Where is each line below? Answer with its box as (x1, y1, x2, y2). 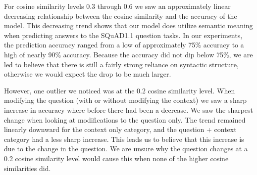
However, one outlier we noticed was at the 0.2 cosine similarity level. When (4, 85, 235, 95)
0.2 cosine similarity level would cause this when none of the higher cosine (4, 153, 229, 163)
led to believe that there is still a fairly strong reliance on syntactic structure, (4, 59, 239, 69)
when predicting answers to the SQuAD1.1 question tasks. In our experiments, (4, 30, 243, 40)
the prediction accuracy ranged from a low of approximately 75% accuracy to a (4, 40, 244, 50)
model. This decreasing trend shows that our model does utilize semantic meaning (4, 20, 253, 31)
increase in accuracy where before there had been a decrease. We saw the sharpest (4, 104, 254, 115)
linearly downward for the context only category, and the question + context (4, 124, 237, 134)
